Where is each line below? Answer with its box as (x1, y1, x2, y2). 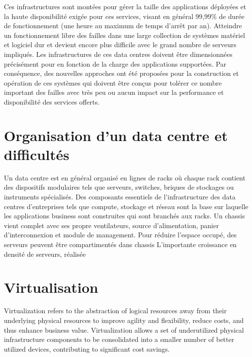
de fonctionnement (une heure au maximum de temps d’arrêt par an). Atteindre (4, 20, 242, 31)
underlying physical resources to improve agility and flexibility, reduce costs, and (4, 315, 244, 325)
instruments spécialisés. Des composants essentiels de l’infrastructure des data (4, 192, 235, 202)
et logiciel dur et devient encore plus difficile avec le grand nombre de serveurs (4, 39, 236, 50)
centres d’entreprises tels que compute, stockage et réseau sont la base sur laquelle (4, 201, 249, 211)
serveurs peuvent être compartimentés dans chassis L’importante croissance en (4, 239, 237, 249)
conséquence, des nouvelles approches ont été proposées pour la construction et (4, 68, 239, 78)
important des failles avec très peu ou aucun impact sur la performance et (4, 87, 224, 97)
